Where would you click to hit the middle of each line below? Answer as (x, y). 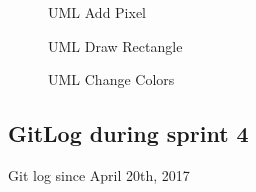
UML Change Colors (111, 79)
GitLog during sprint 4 (128, 133)
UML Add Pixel (97, 12)
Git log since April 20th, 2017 (99, 174)
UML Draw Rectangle (115, 45)
